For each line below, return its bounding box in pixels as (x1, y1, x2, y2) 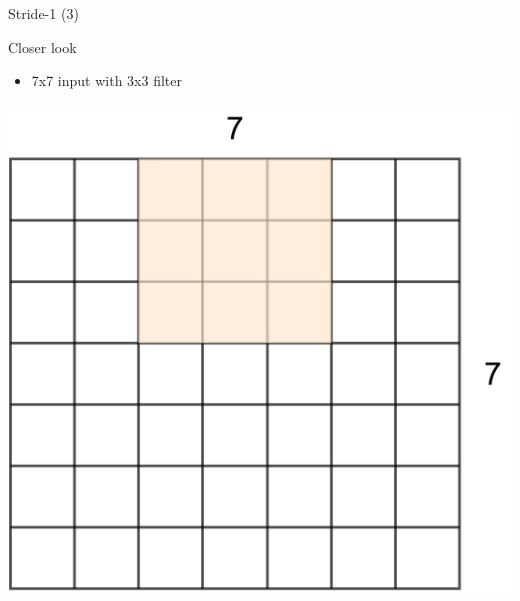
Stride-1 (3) (8, 3, 79, 23)
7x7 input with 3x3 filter (31, 70, 182, 91)
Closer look (8, 36, 77, 57)
